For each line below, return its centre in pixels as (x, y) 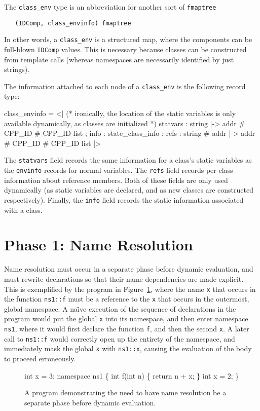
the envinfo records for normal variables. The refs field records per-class (119, 170)
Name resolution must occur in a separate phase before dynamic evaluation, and (129, 269)
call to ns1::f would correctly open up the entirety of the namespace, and (120, 338)
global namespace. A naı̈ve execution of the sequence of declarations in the (120, 308)
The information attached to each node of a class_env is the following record (125, 86)
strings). (17, 69)
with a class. (23, 210)
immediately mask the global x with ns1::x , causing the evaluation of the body (128, 348)
